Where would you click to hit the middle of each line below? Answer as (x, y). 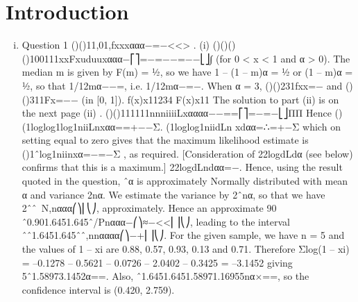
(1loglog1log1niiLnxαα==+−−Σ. (92, 126)
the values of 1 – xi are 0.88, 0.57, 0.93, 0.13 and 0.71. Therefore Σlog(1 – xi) (186, 249)
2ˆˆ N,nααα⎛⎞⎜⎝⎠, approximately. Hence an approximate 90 (149, 208)
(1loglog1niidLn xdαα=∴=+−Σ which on (253, 126)
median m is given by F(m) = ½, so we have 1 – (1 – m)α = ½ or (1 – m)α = (187, 72)
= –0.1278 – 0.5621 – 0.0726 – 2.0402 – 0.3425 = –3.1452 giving (157, 262)
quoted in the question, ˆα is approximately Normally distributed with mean (185, 181)
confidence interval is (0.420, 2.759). (98, 289)
